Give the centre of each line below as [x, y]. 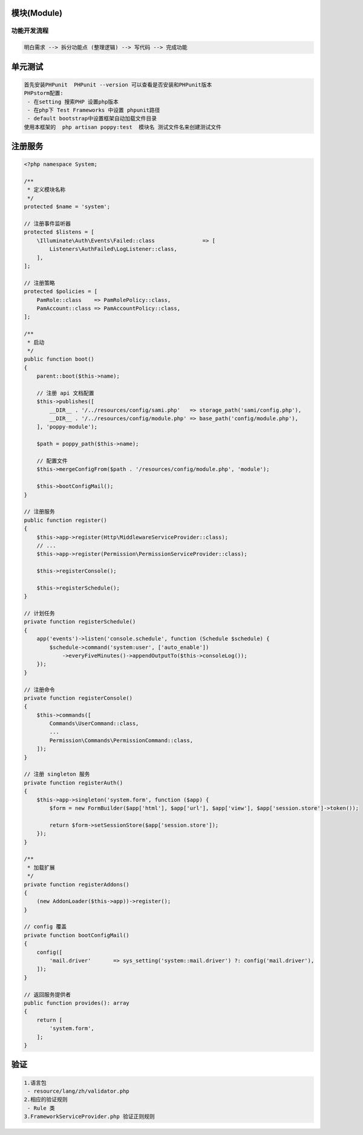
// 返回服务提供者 [47, 995]
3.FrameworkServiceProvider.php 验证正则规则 [89, 1117]
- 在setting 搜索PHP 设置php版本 [73, 102]
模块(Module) [37, 13]
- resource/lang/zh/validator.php [78, 1091]
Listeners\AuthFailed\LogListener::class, [113, 249]
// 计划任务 [39, 614]
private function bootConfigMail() [77, 935]
